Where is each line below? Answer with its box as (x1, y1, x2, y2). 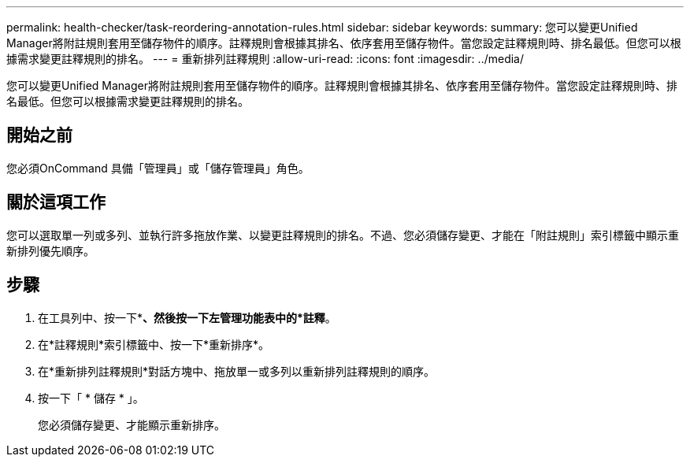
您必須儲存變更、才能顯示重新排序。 (38, 417, 225, 432)
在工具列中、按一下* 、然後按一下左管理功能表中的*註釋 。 (38, 310, 336, 324)
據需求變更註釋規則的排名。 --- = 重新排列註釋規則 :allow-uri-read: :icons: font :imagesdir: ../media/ (6, 52, 525, 65)
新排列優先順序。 (6, 243, 95, 257)
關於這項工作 (6, 192, 106, 213)
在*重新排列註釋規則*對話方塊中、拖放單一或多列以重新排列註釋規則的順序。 (38, 364, 436, 378)
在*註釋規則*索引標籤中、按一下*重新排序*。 (38, 337, 270, 351)
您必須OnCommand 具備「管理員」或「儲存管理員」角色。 (6, 161, 310, 175)
